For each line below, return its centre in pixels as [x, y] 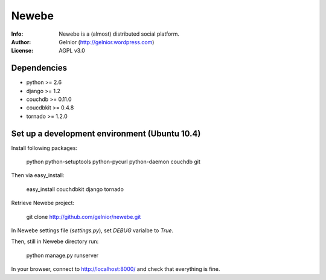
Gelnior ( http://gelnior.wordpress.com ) [107, 42]
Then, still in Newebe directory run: [55, 241]
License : [22, 51]
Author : [21, 42]
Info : [17, 34]
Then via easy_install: [38, 175]
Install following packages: [44, 148]
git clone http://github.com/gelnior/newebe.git [84, 217]
